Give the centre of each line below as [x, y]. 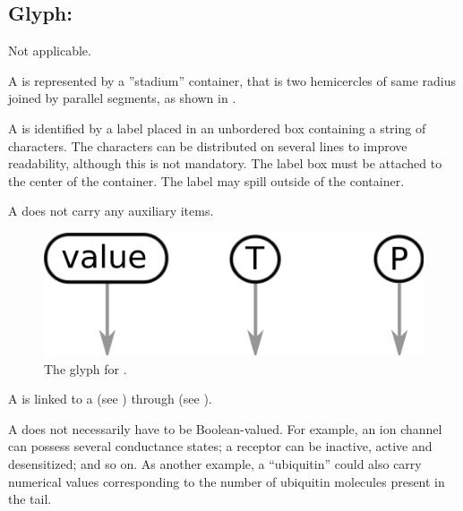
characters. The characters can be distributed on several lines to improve [208, 145]
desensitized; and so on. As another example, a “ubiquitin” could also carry [215, 464]
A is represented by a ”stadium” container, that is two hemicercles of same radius [232, 80]
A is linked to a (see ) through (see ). [110, 399]
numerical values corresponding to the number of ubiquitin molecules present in [227, 481]
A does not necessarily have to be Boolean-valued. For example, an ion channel [225, 428]
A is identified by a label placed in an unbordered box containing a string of [217, 128]
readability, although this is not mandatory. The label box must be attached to [225, 163]
